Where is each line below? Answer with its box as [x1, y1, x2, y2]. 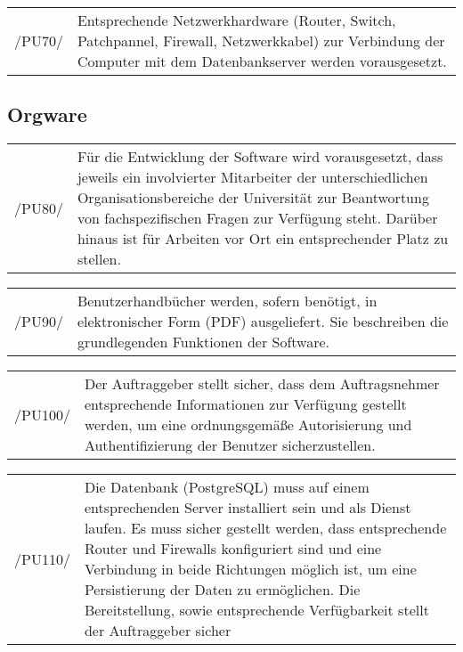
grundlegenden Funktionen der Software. [77, 331, 329, 353]
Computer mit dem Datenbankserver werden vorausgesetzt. [77, 51, 447, 71]
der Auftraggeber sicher [84, 620, 231, 641]
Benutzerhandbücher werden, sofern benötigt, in [77, 290, 378, 312]
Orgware [7, 101, 87, 128]
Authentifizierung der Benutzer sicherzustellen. [84, 435, 376, 456]
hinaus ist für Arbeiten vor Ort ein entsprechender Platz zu [77, 228, 449, 249]
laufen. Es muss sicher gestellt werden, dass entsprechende [84, 518, 447, 539]
